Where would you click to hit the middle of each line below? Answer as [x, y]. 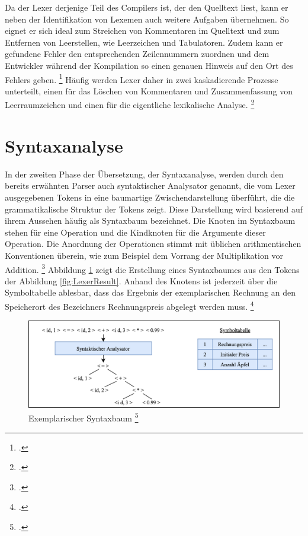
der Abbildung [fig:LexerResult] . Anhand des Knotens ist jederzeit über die [141, 280]
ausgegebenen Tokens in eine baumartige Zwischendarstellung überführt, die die [150, 197]
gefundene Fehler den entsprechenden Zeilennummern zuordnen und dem [137, 54]
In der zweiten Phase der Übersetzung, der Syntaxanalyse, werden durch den [144, 174]
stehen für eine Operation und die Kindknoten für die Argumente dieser [135, 232]
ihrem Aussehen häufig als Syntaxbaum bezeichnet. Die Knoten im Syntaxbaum [150, 221]
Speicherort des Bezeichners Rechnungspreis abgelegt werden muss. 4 [129, 305]
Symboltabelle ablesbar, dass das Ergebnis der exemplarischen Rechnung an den [150, 292]
